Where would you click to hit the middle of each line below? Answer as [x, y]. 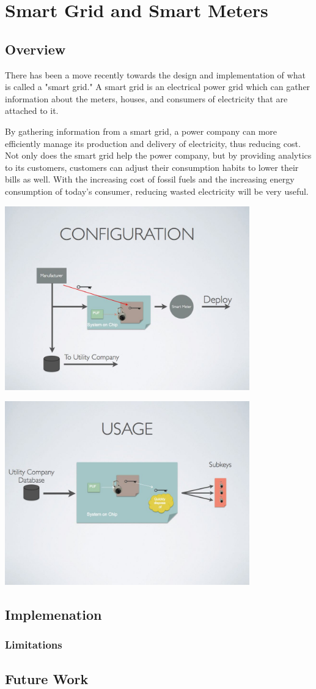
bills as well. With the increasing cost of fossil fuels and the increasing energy [150, 179]
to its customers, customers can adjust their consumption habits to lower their [152, 167]
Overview [35, 49]
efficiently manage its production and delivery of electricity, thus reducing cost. [153, 143]
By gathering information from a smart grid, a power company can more [141, 131]
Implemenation [53, 615]
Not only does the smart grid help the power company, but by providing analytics [158, 155]
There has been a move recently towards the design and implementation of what [155, 74]
